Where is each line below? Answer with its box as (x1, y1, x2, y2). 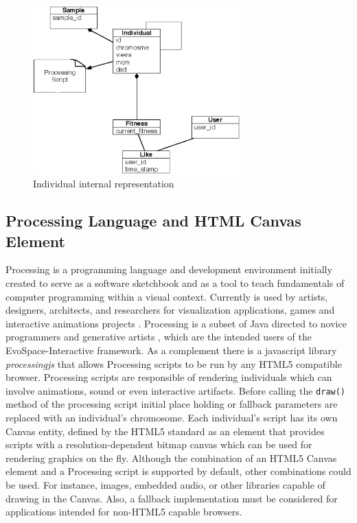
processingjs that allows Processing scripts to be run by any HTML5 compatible (5, 356, 342, 371)
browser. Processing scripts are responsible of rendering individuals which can (5, 370, 332, 384)
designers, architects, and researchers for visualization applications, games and (5, 303, 335, 317)
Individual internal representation (33, 176, 174, 191)
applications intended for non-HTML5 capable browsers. (5, 504, 242, 519)
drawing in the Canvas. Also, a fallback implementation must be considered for (5, 491, 338, 505)
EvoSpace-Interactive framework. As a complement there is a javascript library (5, 343, 337, 357)
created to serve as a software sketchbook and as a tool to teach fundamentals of (5, 276, 345, 290)
